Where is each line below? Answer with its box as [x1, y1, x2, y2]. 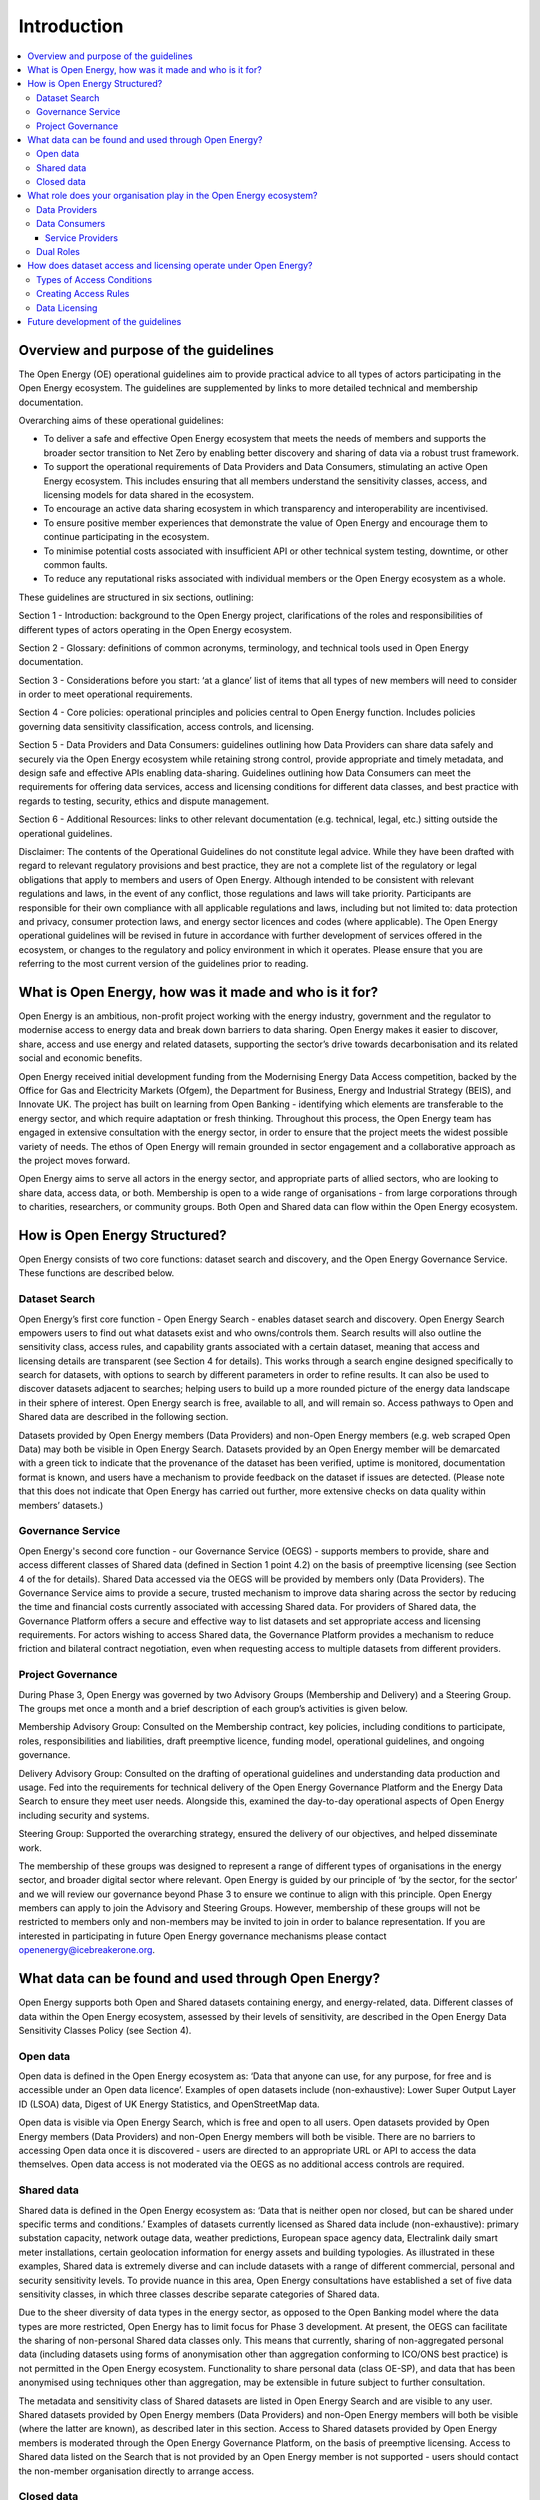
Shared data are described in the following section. [18, 1411, 229, 1423]
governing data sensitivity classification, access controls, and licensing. [18, 720, 315, 732]
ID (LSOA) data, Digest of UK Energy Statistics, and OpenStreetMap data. [18, 2098, 320, 2110]
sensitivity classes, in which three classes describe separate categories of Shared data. [18, 2288, 380, 2300]
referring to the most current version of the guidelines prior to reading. [18, 958, 309, 970]
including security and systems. [18, 1809, 150, 1821]
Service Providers [45, 231, 119, 244]
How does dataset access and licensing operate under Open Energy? [27, 260, 314, 272]
